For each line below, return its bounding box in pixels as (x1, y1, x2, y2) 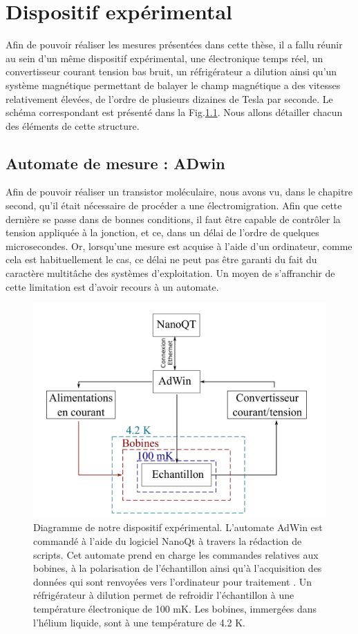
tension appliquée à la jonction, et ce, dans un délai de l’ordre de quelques (6, 225, 319, 240)
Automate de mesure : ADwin (6, 152, 225, 173)
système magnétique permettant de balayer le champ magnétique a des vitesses (6, 77, 341, 92)
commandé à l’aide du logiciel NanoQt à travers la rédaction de (33, 533, 302, 548)
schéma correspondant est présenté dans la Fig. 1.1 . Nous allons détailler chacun (6, 105, 343, 119)
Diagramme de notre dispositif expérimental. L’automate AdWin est (33, 520, 323, 535)
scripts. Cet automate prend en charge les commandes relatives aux (33, 547, 319, 561)
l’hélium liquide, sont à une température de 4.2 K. (33, 615, 246, 629)
